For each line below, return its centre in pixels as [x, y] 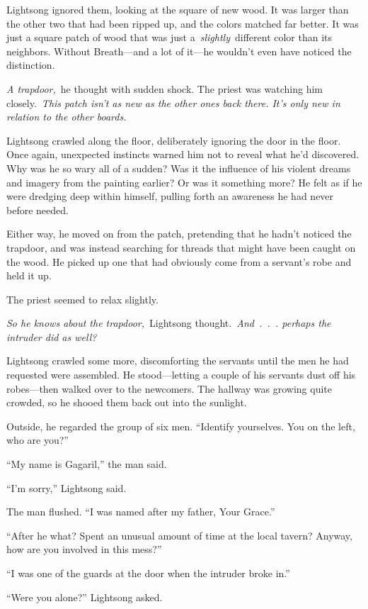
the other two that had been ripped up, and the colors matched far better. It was [183, 23]
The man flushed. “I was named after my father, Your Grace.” [141, 512]
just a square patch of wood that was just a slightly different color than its [169, 37]
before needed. [38, 209]
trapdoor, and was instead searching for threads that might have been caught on [181, 247]
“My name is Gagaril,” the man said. [87, 464]
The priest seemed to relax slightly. [82, 299]
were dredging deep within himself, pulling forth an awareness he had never [170, 196]
